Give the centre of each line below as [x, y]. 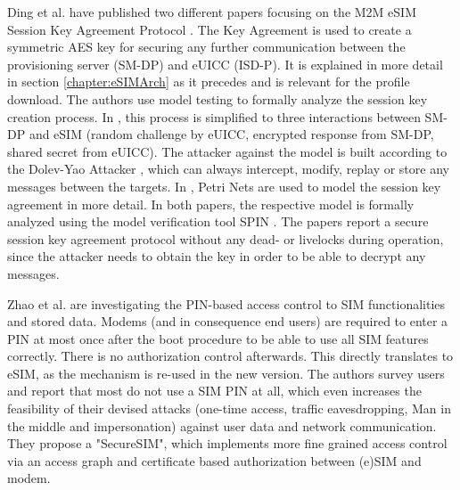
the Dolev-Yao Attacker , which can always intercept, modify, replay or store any [228, 169]
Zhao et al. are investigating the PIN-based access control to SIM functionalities [226, 303]
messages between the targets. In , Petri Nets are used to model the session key [224, 186]
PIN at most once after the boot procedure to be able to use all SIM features [218, 338]
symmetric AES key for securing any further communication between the [206, 47]
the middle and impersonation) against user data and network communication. [222, 425]
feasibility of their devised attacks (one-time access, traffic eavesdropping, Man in [229, 408]
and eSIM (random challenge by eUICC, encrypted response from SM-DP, [231, 134]
